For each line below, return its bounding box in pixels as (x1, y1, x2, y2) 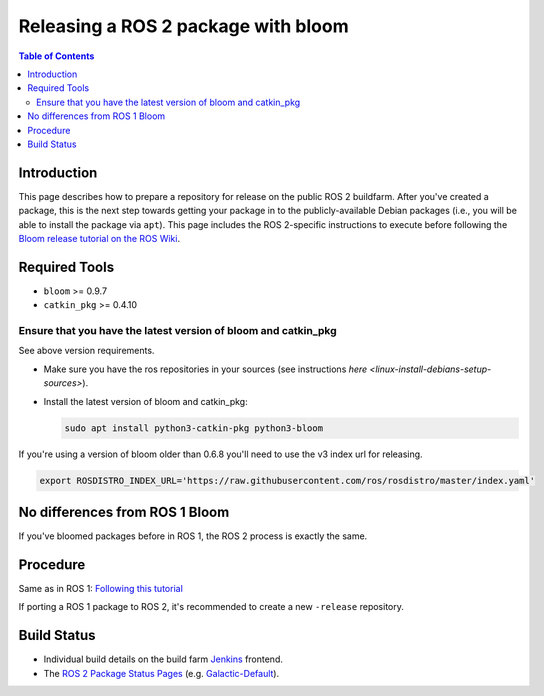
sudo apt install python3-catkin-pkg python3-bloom (64, 422, 324, 434)
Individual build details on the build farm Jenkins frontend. (43, 653, 284, 665)
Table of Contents (18, 50, 95, 62)
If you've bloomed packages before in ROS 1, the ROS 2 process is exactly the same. (18, 530, 368, 542)
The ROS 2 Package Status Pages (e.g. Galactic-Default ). (43, 667, 280, 679)
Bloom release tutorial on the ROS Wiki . (18, 232, 180, 244)
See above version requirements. (18, 345, 155, 357)
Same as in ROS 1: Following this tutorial (18, 582, 184, 594)
